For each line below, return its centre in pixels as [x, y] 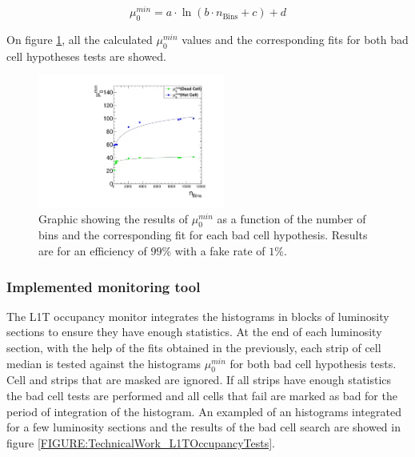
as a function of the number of [291, 218]
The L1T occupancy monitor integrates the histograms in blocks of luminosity [198, 316]
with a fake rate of [220, 251]
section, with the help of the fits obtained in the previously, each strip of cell [194, 348]
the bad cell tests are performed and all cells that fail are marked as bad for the [202, 396]
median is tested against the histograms [104, 363]
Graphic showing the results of [114, 218]
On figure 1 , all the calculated [80, 39]
